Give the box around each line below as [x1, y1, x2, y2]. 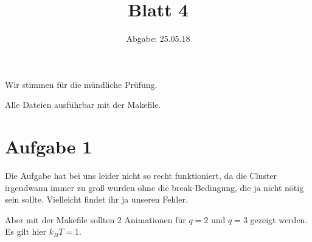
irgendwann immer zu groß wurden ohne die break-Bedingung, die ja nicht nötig [5, 181, 304, 193]
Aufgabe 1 [5, 134, 92, 159]
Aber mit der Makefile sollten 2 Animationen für [5, 213, 186, 226]
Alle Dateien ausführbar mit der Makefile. [5, 98, 161, 111]
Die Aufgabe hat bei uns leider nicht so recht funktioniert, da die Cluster [5, 169, 277, 182]
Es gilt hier [5, 225, 46, 238]
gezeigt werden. [250, 213, 308, 226]
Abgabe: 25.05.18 [126, 32, 190, 45]
